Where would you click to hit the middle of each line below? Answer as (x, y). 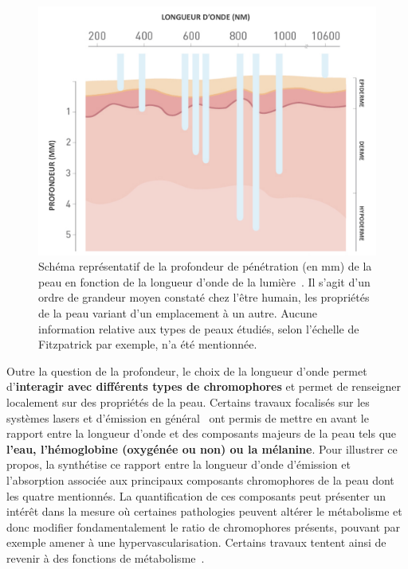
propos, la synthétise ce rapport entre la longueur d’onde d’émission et (178, 464)
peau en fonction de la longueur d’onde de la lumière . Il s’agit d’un (204, 281)
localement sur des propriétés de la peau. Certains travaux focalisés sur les (188, 401)
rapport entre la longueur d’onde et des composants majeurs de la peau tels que (202, 433)
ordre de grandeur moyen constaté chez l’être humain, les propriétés (204, 297)
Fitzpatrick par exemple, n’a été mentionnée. (148, 344)
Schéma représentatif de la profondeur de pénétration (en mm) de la (205, 266)
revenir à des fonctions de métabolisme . (106, 557)
